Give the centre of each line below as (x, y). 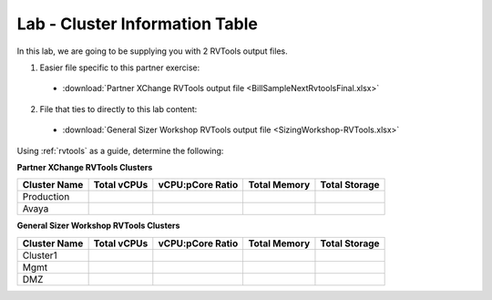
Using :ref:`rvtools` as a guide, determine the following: (120, 150)
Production (46, 197)
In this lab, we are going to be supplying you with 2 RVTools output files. (152, 51)
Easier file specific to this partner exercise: (120, 67)
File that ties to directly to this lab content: (118, 109)
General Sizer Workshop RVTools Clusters (98, 226)
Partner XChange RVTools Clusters (85, 167)
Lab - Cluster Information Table (138, 24)
